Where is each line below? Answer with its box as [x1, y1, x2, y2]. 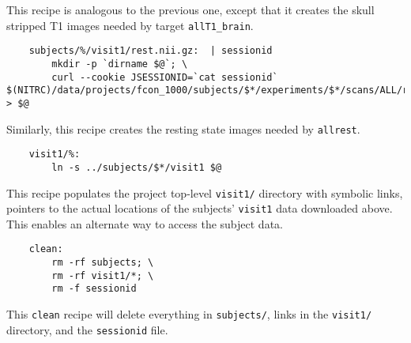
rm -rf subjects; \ [51, 257, 154, 269]
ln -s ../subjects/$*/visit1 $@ [51, 161, 222, 173]
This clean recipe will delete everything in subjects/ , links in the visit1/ [6, 306, 372, 322]
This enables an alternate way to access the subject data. [6, 215, 283, 232]
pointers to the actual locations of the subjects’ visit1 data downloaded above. [6, 200, 393, 217]
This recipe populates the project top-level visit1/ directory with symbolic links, [6, 184, 403, 201]
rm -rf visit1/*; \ [51, 269, 154, 281]
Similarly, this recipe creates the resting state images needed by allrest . [6, 120, 360, 137]
